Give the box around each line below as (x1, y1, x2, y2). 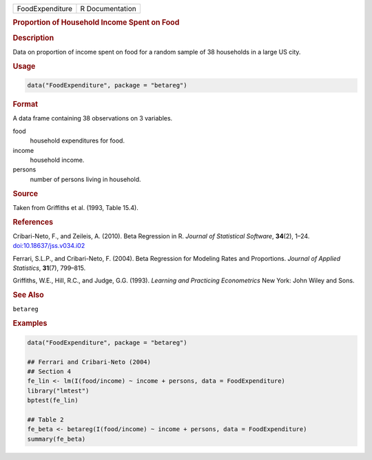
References (12, 217, 54, 227)
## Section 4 (27, 367, 72, 375)
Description (12, 33, 54, 43)
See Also (12, 290, 44, 300)
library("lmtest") (27, 386, 90, 395)
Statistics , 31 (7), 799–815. (12, 264, 86, 272)
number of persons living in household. (30, 175, 141, 183)
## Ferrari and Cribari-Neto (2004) (27, 358, 152, 366)
